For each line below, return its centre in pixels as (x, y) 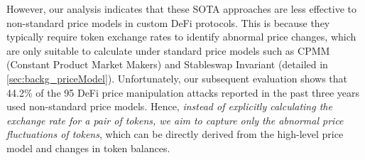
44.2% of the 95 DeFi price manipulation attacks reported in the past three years (183, 92)
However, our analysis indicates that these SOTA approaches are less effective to (181, 9)
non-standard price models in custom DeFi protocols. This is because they (168, 22)
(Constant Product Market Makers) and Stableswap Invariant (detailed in (167, 64)
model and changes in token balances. (88, 148)
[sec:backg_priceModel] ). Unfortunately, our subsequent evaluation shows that (177, 78)
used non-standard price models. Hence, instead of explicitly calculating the (169, 106)
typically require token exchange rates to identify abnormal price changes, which (181, 37)
